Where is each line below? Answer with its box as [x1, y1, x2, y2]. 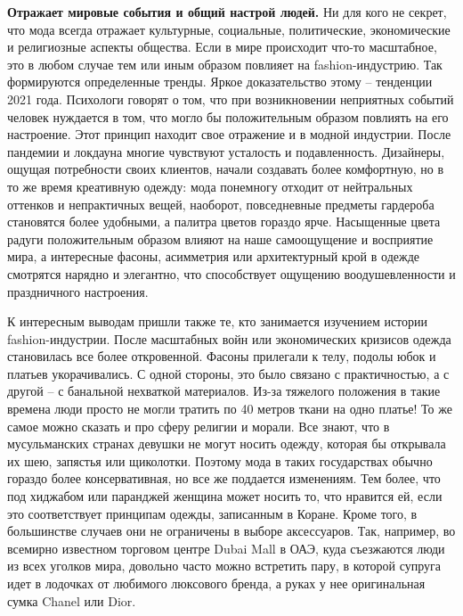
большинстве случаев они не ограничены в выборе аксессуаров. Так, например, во [7, 522, 456, 540]
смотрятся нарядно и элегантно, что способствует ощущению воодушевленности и [7, 264, 456, 283]
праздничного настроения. [7, 282, 149, 300]
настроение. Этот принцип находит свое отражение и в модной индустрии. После [7, 125, 451, 144]
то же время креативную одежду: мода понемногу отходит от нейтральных [7, 177, 413, 195]
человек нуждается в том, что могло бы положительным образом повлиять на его [7, 107, 449, 126]
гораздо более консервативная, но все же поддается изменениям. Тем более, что [7, 469, 441, 488]
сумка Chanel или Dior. [7, 591, 136, 610]
